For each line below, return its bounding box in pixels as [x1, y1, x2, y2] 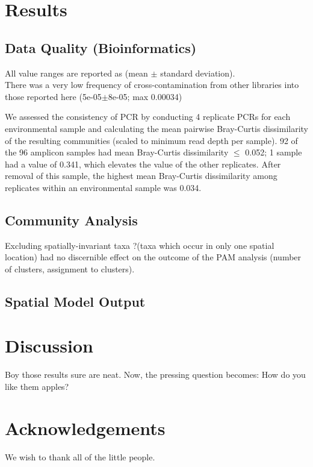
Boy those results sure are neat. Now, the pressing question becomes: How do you [5, 368, 306, 381]
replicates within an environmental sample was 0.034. [5, 181, 202, 193]
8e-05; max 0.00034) [108, 90, 182, 102]
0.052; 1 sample [245, 146, 302, 158]
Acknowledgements [5, 415, 166, 440]
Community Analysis [5, 210, 138, 229]
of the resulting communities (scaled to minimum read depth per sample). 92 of [5, 134, 298, 146]
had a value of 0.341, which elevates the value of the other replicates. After [5, 157, 281, 170]
